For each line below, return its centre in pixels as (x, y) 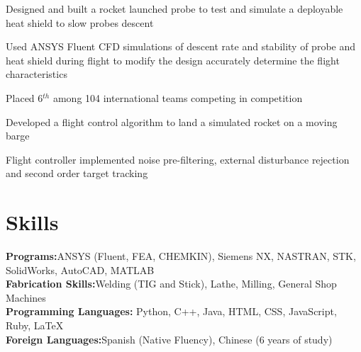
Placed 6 (24, 97)
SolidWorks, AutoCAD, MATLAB (80, 269)
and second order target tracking (77, 173)
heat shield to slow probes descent (80, 22)
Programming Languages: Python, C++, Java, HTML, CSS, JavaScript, (171, 311)
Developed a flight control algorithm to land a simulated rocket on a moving (172, 121)
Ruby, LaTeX (35, 325)
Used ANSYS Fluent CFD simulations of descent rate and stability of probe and (181, 46)
